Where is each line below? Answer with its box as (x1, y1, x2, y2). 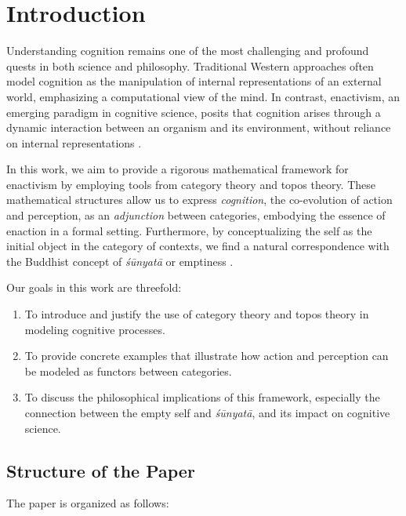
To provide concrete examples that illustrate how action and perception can (24, 347, 389, 364)
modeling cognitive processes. (24, 321, 165, 337)
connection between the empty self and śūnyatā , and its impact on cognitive (24, 405, 390, 420)
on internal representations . (6, 134, 142, 151)
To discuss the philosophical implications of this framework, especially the (24, 389, 380, 405)
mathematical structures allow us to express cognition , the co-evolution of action (6, 191, 393, 208)
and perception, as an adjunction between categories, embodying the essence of (6, 207, 386, 223)
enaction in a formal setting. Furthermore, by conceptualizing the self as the (6, 222, 372, 238)
